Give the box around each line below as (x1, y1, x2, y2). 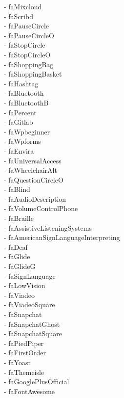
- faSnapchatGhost (4, 318, 60, 329)
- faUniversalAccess (4, 155, 62, 165)
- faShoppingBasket (4, 69, 62, 79)
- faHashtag (4, 78, 39, 88)
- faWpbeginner (4, 126, 50, 136)
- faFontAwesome (4, 386, 55, 396)
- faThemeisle (4, 367, 44, 377)
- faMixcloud (4, 1, 42, 11)
